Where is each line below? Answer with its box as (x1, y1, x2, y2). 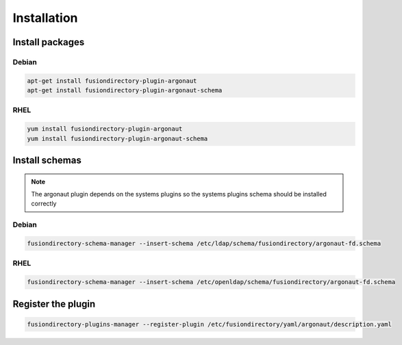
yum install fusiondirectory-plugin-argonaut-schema (27, 134, 208, 142)
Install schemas (12, 155, 81, 166)
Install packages (12, 36, 85, 48)
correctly (31, 199, 57, 208)
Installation (12, 10, 78, 25)
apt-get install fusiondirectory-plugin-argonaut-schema (27, 86, 223, 94)
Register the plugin (12, 298, 96, 309)
